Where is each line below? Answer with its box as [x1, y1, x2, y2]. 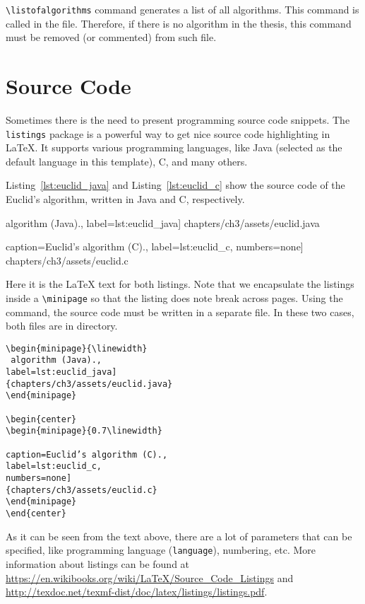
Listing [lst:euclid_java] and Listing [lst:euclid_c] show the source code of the [6, 178, 345, 192]
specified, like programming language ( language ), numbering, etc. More [6, 542, 316, 557]
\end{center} [6, 509, 66, 518]
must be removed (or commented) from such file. [6, 30, 217, 45]
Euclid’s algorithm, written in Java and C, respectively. [6, 192, 245, 206]
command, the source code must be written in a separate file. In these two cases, [6, 304, 354, 319]
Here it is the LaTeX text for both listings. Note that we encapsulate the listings [6, 277, 354, 291]
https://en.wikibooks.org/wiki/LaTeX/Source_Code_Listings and [6, 570, 294, 585]
